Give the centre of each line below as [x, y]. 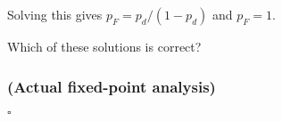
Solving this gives [55, 14]
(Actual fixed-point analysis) [112, 86]
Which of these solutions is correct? [104, 46]
